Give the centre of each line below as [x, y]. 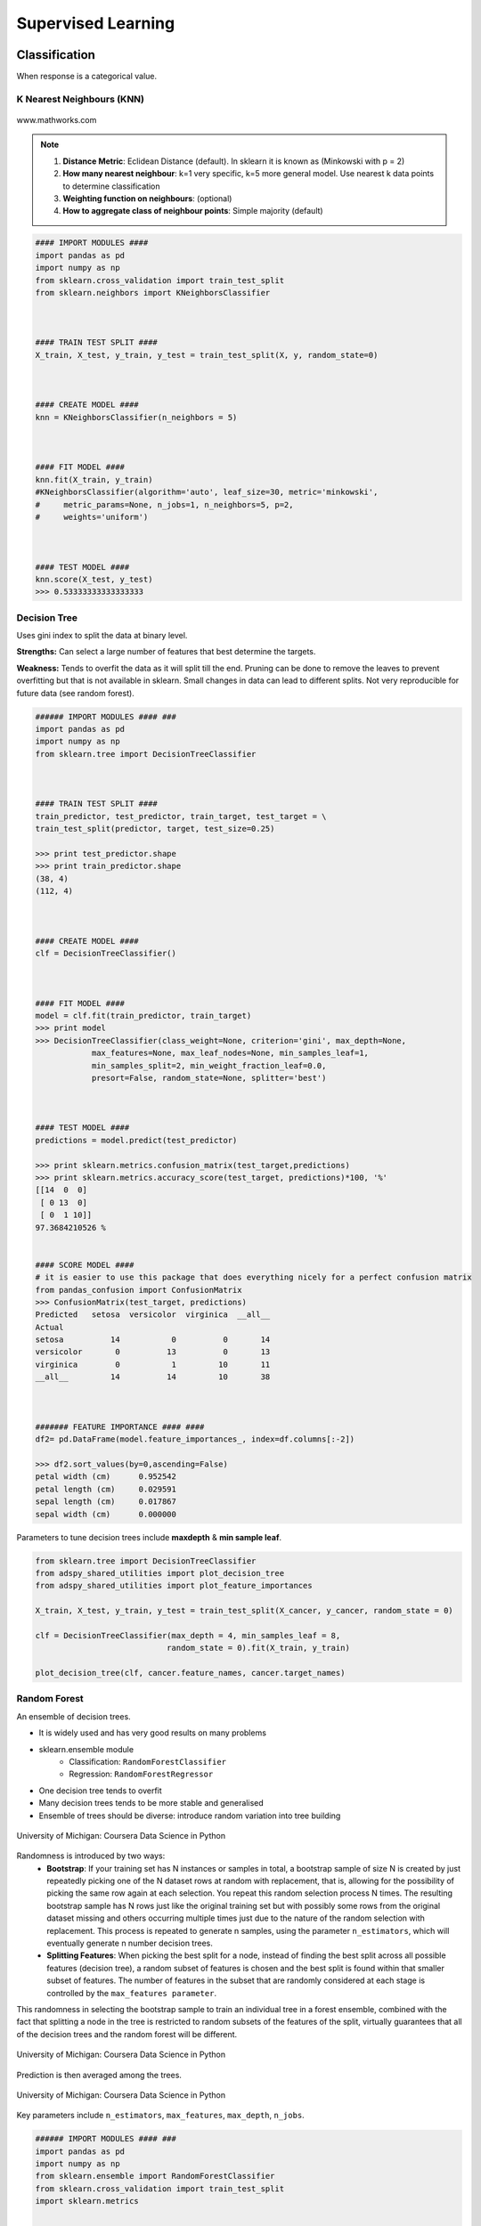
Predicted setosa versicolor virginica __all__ [153, 1315]
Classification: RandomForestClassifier [148, 1761]
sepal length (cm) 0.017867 [106, 1502]
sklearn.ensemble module [86, 1749]
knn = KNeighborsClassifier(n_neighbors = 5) [136, 417]
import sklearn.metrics [87, 2201]
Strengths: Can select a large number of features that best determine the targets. [166, 652]
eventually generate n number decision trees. [130, 1943]
